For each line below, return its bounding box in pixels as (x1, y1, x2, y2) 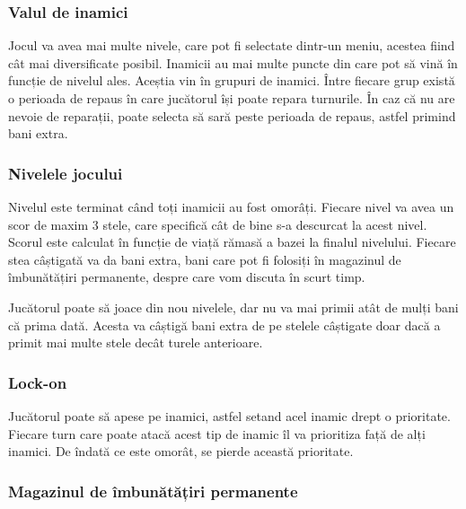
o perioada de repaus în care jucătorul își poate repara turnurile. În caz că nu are (8, 89, 455, 107)
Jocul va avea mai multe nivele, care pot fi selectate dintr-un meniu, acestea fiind (8, 36, 455, 55)
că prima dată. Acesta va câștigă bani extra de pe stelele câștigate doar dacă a (8, 315, 441, 334)
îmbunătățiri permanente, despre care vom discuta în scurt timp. (8, 268, 365, 286)
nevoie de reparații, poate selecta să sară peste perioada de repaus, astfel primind (8, 106, 456, 125)
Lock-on (8, 371, 67, 393)
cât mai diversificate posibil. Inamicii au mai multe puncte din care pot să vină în (8, 53, 458, 72)
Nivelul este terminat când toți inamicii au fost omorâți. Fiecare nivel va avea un (8, 197, 454, 215)
